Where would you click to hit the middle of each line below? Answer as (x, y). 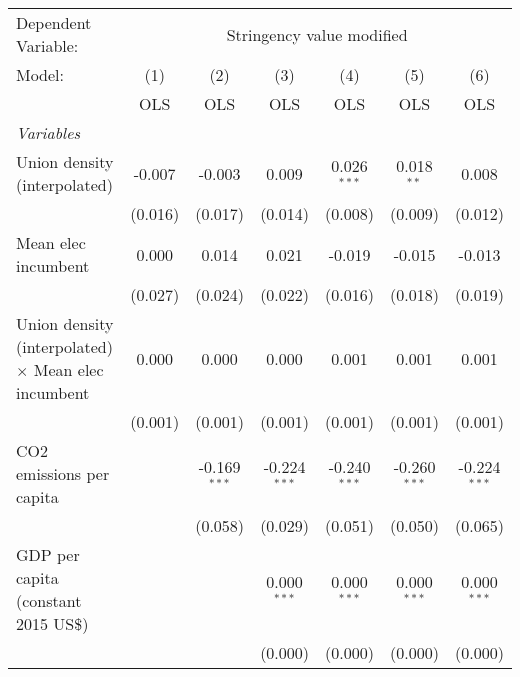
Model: (40, 74)
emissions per (63, 473)
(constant (49, 600)
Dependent (54, 22)
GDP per (48, 554)
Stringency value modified (317, 34)
